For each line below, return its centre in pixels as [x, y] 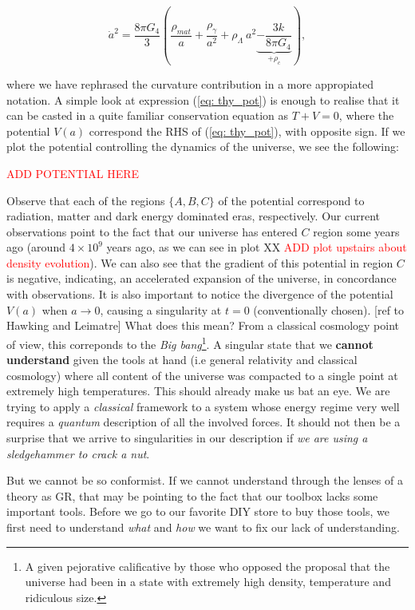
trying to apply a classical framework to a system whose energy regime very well [203, 406]
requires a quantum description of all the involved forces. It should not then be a [204, 422]
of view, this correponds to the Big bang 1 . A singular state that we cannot [190, 343]
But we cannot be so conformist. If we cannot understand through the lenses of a [205, 480]
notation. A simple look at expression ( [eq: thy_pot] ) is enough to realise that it [203, 99]
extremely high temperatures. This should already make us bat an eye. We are [198, 391]
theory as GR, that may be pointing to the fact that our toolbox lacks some [192, 495]
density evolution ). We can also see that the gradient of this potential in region [200, 262]
